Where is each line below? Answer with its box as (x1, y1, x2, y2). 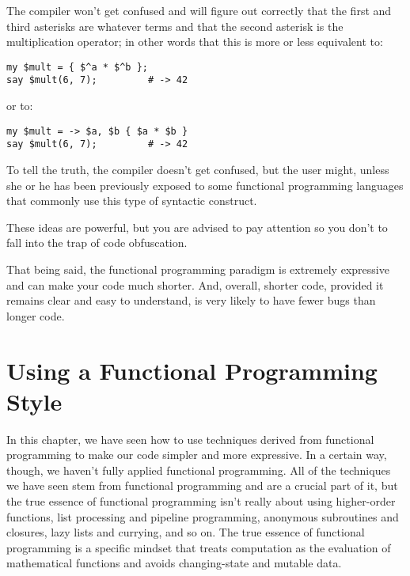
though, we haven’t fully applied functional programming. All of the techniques (6, 461, 391, 478)
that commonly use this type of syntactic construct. (6, 192, 257, 209)
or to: (6, 97, 33, 114)
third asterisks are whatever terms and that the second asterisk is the (6, 17, 344, 34)
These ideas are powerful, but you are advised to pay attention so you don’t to (6, 218, 388, 235)
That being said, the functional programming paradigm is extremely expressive (6, 260, 389, 277)
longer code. (6, 307, 65, 324)
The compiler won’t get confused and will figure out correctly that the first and (6, 2, 392, 18)
